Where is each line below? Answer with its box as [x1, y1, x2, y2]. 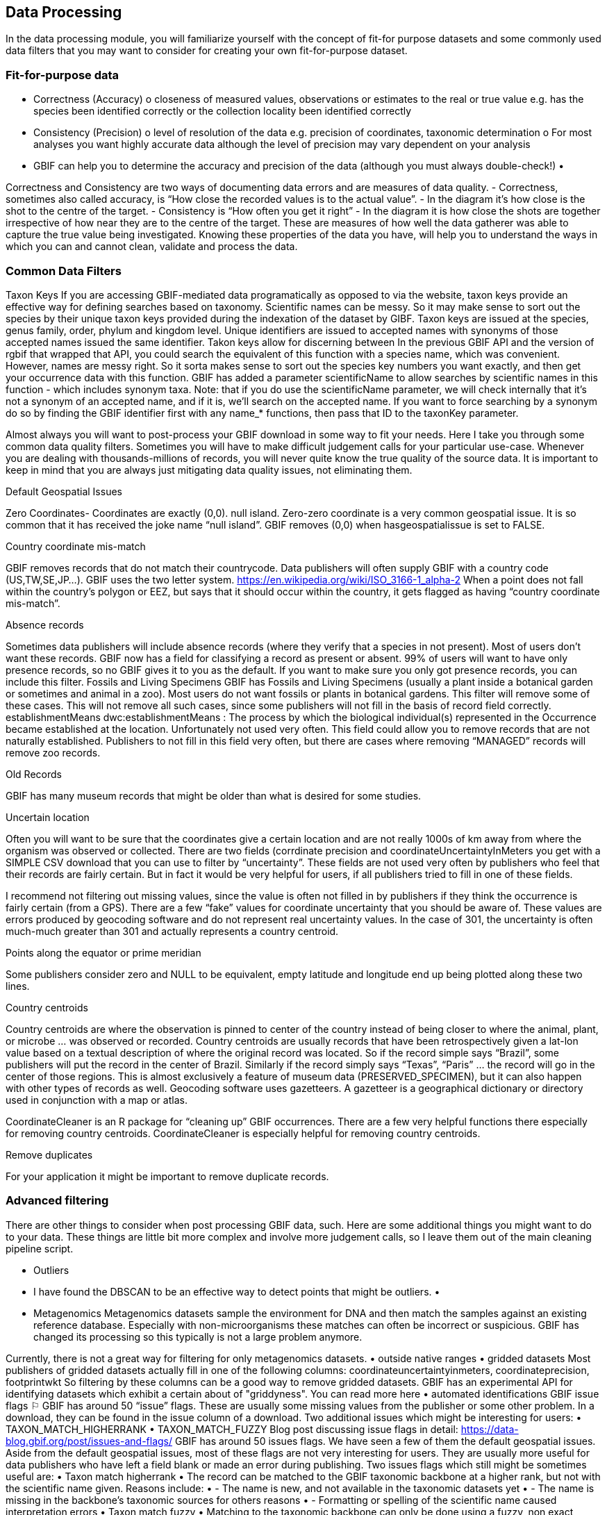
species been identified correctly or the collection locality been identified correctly [33, 105, 412, 117]
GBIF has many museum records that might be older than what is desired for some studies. [6, 789, 422, 802]
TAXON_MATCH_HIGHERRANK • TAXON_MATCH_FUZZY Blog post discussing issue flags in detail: [6, 1423, 458, 1435]
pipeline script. [6, 1242, 74, 1255]
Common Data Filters [6, 263, 122, 278]
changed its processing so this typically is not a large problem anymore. [33, 1330, 363, 1343]
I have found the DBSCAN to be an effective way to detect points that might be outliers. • [33, 1285, 440, 1298]
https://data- [460, 1423, 519, 1435]
